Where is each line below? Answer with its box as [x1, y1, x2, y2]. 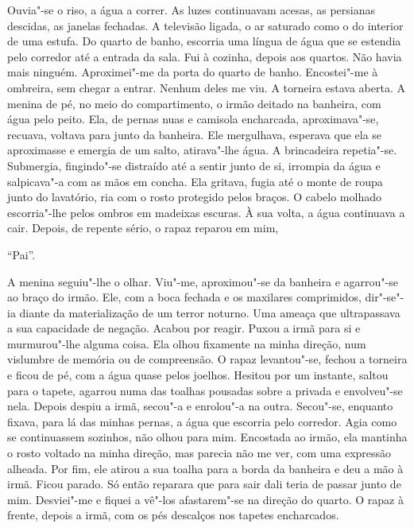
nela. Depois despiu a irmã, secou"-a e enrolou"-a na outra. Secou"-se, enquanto [7, 398, 393, 414]
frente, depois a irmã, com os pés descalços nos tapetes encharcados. [7, 507, 339, 523]
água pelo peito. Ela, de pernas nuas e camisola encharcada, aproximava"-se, [7, 111, 379, 127]
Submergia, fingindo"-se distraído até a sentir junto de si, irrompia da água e [7, 157, 381, 173]
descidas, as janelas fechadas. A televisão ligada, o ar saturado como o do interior [7, 17, 404, 33]
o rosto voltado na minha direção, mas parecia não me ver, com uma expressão [7, 445, 392, 461]
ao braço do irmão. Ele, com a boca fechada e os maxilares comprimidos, [7, 289, 362, 305]
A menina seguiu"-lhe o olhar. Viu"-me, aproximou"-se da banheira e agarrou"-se [7, 273, 398, 289]
